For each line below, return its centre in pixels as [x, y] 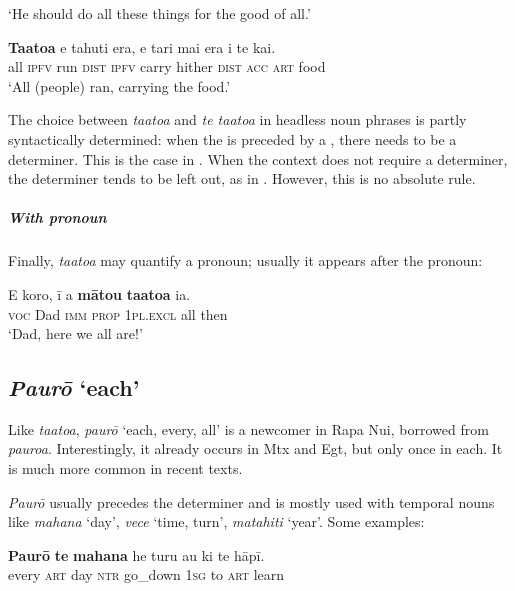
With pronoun [57, 217]
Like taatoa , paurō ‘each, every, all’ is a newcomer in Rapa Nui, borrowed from [248, 428]
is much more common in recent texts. [125, 468]
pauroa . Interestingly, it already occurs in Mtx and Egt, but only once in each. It [255, 448]
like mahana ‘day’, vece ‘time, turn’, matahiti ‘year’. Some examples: [216, 521]
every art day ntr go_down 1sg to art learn [146, 574]
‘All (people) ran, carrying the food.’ [119, 85]
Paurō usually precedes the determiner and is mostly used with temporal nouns [251, 501]
